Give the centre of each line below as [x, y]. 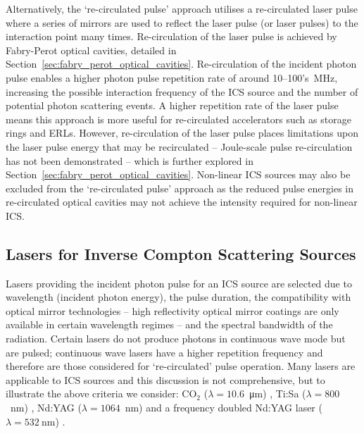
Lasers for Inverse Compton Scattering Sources [181, 253]
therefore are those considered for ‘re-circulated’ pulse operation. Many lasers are [181, 366]
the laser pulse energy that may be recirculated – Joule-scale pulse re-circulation [179, 146]
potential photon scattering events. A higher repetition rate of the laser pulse [172, 105]
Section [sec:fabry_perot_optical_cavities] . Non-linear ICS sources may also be [178, 174]
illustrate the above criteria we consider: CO [101, 393]
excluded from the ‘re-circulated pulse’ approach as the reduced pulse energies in [180, 188]
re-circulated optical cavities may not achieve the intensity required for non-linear [182, 202]
